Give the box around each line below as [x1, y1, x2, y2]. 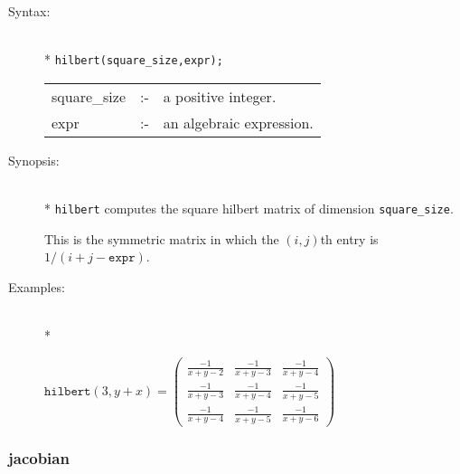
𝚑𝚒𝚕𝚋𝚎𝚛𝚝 [44, 384, 91, 398]
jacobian [8, 446, 70, 469]
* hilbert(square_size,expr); [44, 50, 223, 69]
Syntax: [8, 2, 51, 20]
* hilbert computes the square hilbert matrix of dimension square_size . [44, 199, 454, 218]
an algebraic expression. [163, 111, 314, 133]
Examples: [8, 277, 65, 296]
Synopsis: [8, 150, 60, 169]
